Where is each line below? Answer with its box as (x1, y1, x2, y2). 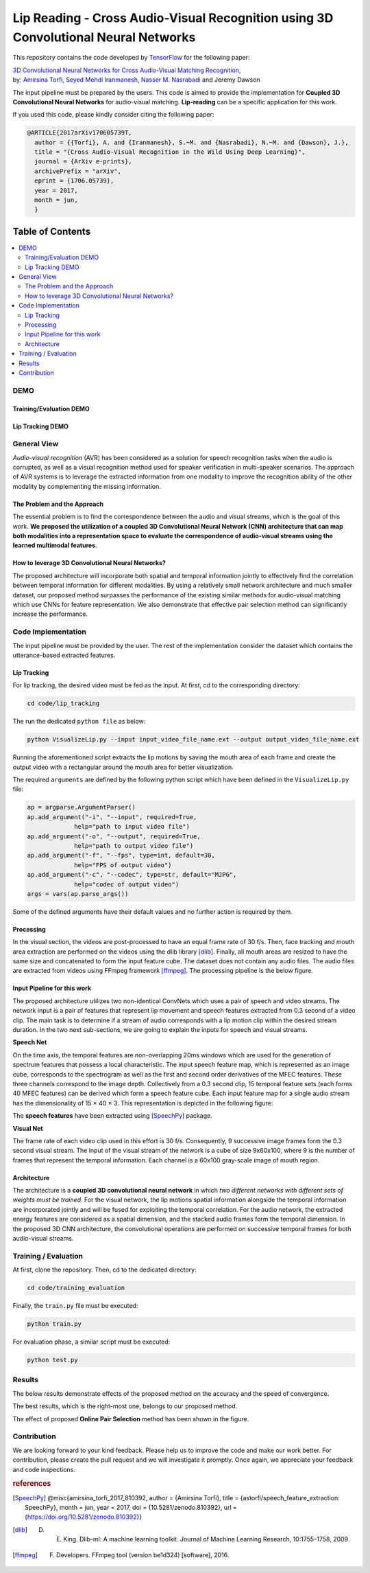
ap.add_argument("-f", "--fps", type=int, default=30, (27, 851, 215, 860)
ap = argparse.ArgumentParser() (27, 803, 136, 812)
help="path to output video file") (74, 842, 194, 849)
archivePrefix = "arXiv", (34, 167, 121, 175)
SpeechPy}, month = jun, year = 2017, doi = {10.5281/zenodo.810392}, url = (25, 1503, 238, 1511)
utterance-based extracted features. (12, 651, 116, 659)
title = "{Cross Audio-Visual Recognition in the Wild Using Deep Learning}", (34, 148, 306, 156)
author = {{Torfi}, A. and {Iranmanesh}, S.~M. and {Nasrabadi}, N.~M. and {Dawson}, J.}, (34, 138, 349, 146)
